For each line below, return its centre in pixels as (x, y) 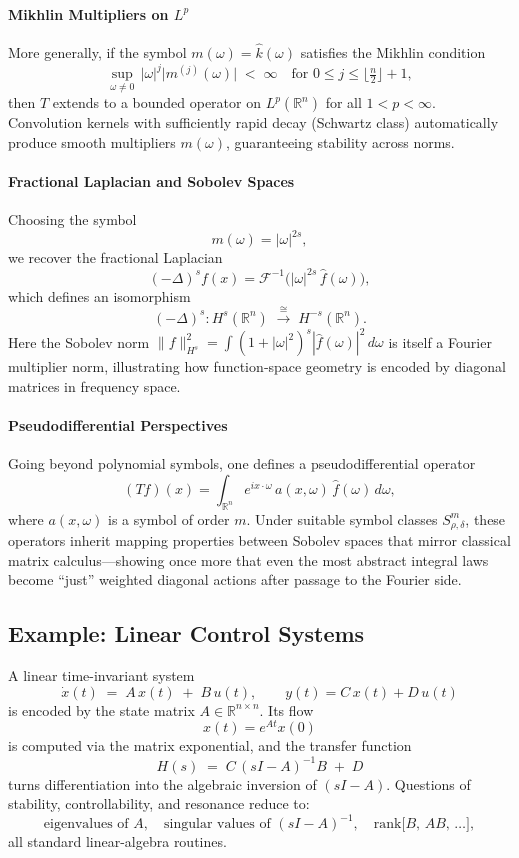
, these (485, 518)
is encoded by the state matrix (101, 709)
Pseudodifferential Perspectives (118, 425)
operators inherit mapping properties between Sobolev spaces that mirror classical (259, 540)
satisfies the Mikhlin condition (393, 52)
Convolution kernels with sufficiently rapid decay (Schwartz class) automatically (253, 122)
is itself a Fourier (440, 341)
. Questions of (428, 783)
